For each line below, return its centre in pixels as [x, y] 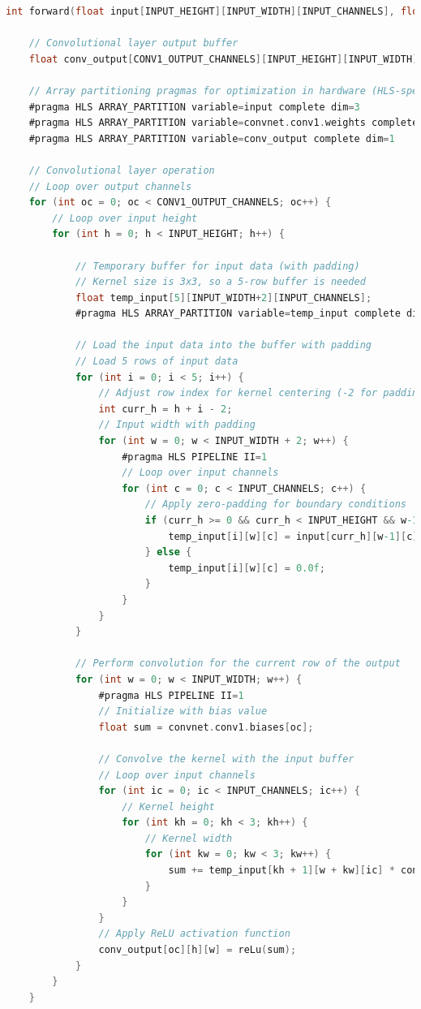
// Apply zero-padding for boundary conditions [275, 504]
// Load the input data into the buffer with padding [223, 345]
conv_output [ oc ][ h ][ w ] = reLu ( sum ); [198, 950]
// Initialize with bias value [183, 711]
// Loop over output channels [110, 186]
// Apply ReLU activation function [194, 934]
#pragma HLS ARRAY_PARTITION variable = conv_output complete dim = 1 [212, 138]
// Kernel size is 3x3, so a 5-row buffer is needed [220, 282]
